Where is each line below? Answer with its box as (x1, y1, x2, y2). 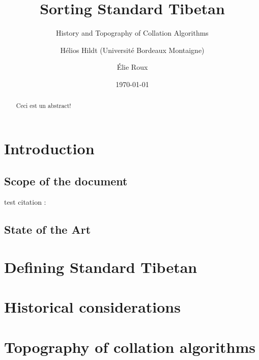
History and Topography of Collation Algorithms (56, 27, 209, 38)
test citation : (4, 197, 46, 207)
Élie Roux (117, 62, 148, 72)
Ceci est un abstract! (16, 101, 71, 110)
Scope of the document (4, 173, 128, 188)
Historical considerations (4, 296, 181, 317)
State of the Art (4, 221, 91, 237)
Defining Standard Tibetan (4, 256, 197, 277)
